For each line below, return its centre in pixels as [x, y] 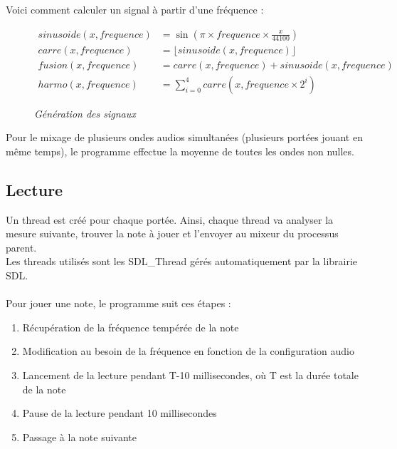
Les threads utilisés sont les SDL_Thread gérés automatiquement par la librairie [182, 261]
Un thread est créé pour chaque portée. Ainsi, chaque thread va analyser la [170, 219]
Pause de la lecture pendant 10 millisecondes [120, 413]
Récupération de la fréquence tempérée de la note [131, 327]
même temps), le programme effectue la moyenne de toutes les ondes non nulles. [180, 151]
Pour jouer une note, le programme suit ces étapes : [118, 303]
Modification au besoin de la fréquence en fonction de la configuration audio [188, 351]
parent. [21, 247]
